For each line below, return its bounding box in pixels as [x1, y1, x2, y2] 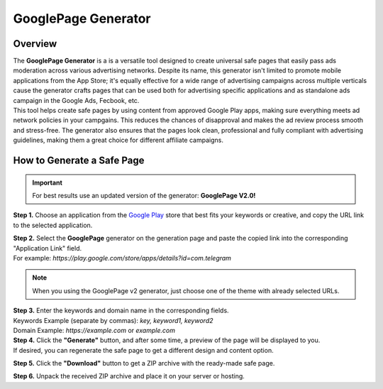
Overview [13, 38, 57, 50]
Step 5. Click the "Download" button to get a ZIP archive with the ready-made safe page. [13, 359, 275, 368]
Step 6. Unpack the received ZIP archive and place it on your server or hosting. [13, 372, 245, 380]
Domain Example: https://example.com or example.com [13, 326, 175, 334]
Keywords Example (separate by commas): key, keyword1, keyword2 [13, 316, 213, 324]
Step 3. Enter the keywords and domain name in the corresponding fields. [13, 306, 230, 315]
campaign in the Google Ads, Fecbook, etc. [13, 96, 140, 104]
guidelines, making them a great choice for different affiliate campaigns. [13, 136, 223, 145]
